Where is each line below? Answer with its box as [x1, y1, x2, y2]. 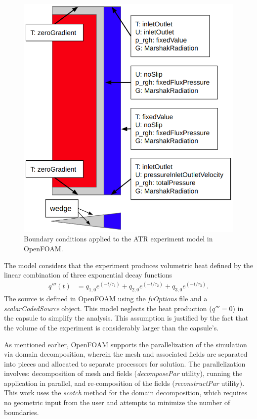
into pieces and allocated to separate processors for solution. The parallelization [4, 358, 246, 369]
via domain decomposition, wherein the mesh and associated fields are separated [4, 349, 248, 359]
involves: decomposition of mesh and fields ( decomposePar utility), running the [4, 368, 243, 378]
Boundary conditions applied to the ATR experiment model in [24, 233, 213, 244]
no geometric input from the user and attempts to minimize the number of [4, 397, 230, 408]
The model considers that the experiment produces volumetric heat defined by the [4, 260, 253, 270]
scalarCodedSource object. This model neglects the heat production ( [4, 303, 212, 313]
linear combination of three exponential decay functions [4, 270, 172, 280]
